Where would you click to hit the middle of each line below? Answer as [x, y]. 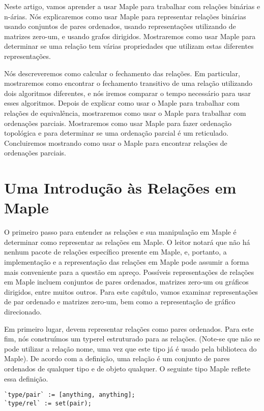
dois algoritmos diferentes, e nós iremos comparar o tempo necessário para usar [128, 93]
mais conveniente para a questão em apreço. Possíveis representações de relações [129, 272]
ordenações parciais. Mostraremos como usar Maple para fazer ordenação [118, 123]
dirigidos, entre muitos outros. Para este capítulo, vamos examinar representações [131, 291]
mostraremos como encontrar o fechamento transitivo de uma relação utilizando [128, 83]
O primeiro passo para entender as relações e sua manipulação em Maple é [120, 232]
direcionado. [23, 311]
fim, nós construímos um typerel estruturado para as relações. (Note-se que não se [132, 339]
